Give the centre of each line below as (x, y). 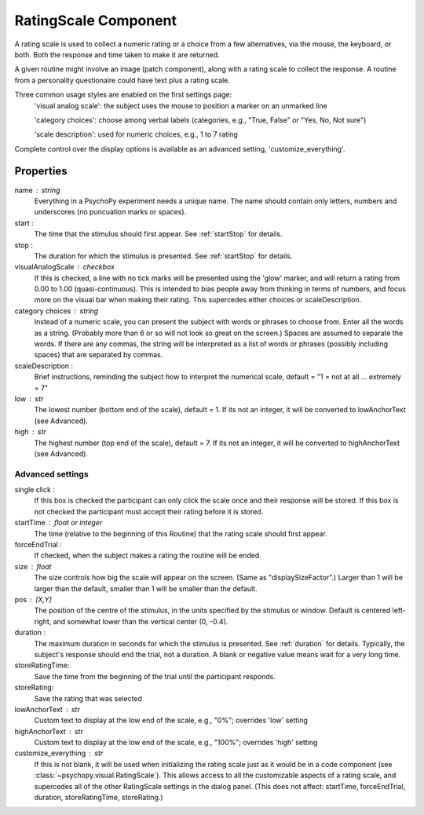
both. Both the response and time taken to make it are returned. (117, 54)
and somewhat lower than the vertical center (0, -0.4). (141, 621)
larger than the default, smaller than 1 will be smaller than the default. (146, 588)
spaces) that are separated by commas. (99, 355)
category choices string (57, 311)
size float (33, 566)
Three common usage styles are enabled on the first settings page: (123, 95)
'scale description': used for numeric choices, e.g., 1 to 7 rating (136, 134)
